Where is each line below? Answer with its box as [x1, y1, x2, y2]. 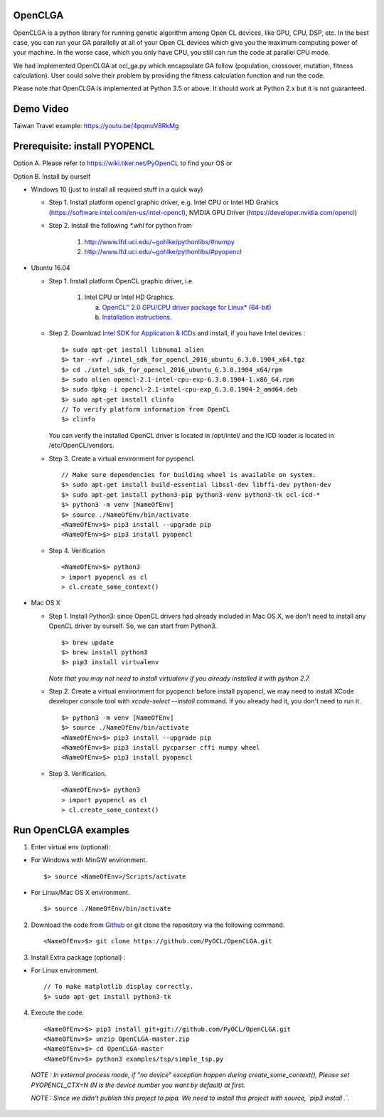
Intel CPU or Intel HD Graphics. [84, 293, 175, 302]
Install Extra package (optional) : [31, 953, 126, 961]
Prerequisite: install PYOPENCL [13, 140, 155, 152]
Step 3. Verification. [48, 769, 107, 777]
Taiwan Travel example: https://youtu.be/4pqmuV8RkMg [13, 122, 179, 130]
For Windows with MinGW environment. [31, 856, 147, 864]
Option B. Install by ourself [13, 172, 91, 181]
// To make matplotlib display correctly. [43, 982, 194, 991]
